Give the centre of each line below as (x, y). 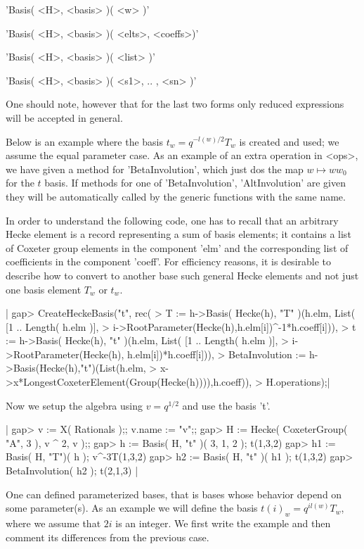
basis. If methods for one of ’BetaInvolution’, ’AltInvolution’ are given (195, 183)
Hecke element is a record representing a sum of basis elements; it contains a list (178, 234)
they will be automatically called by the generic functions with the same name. (176, 196)
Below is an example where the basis (85, 141)
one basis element (44, 289)
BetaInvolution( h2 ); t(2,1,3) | (72, 471)
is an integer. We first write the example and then (223, 523)
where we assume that (53, 523)
